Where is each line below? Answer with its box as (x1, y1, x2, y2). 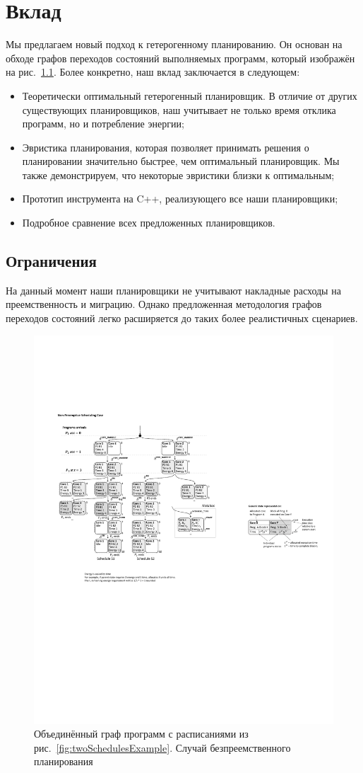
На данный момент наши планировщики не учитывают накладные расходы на (6, 282, 341, 297)
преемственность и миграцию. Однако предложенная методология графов (6, 297, 322, 311)
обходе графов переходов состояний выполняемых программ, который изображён (6, 50, 355, 65)
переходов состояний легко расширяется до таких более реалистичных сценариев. (6, 311, 358, 326)
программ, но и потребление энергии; (22, 116, 184, 131)
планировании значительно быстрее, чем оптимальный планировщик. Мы (22, 154, 340, 168)
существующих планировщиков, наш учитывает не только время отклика (22, 102, 336, 117)
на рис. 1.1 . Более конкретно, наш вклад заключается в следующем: (6, 64, 300, 79)
